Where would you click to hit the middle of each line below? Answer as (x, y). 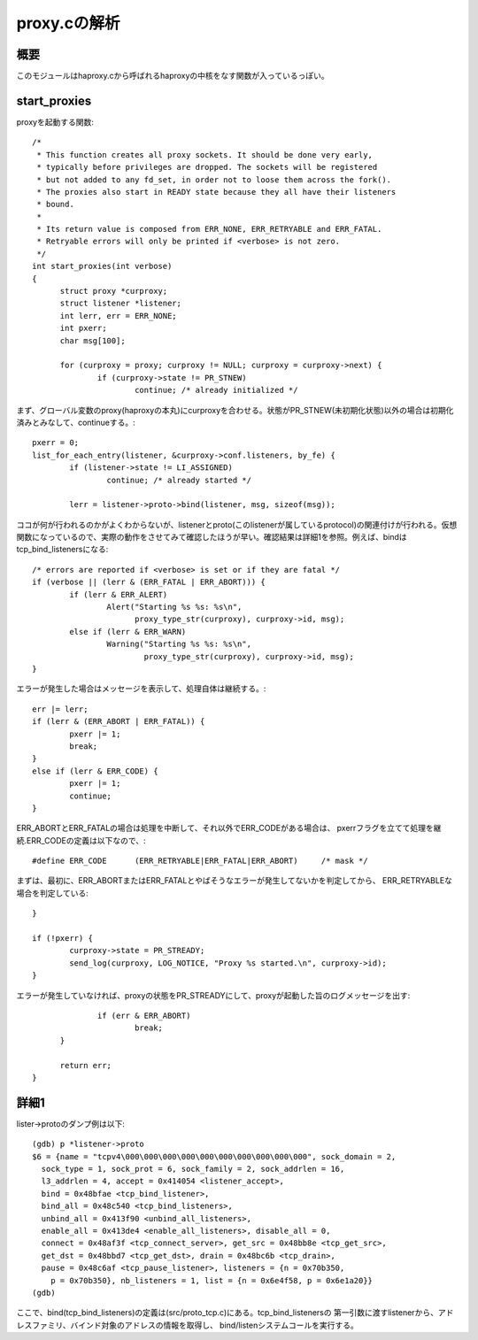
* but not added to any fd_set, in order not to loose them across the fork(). (214, 180)
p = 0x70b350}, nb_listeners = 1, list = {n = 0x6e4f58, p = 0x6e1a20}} (212, 1280)
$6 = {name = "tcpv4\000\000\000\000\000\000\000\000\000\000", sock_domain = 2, (214, 1156)
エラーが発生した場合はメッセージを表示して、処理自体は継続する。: (141, 689)
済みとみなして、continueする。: (76, 422)
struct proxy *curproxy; (114, 291)
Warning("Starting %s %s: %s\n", (179, 644)
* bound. (55, 204)
